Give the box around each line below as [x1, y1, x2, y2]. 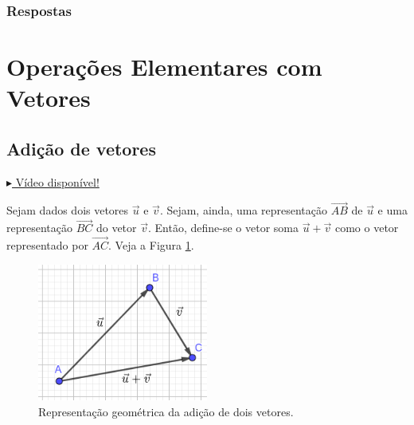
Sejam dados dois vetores [6, 202, 129, 218]
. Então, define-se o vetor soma [148, 219, 299, 236]
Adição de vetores [6, 136, 156, 160]
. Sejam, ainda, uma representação [159, 202, 328, 218]
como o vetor [334, 219, 399, 236]
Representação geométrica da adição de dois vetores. [38, 403, 294, 419]
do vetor [96, 219, 137, 236]
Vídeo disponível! [15, 173, 100, 190]
